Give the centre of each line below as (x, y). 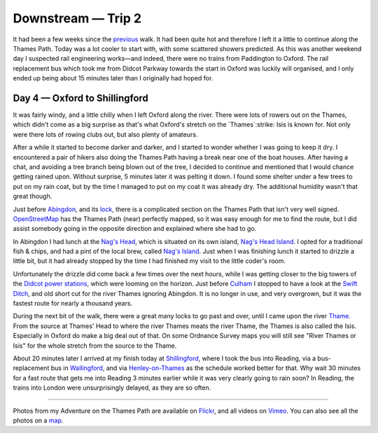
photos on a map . (38, 420)
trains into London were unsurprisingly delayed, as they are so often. (112, 388)
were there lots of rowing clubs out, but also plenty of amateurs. (105, 134)
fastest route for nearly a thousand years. (73, 304)
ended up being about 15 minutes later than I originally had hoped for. (113, 78)
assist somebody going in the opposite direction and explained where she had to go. (135, 229)
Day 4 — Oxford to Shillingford (80, 98)
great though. (33, 197)
